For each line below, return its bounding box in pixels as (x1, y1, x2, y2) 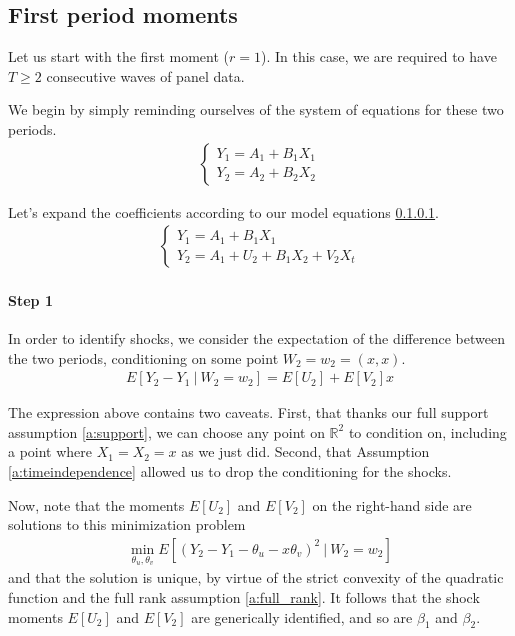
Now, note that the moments (8, 494, 185, 515)
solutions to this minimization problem (8, 514, 246, 535)
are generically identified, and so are (191, 606, 413, 627)
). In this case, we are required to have (260, 46, 497, 67)
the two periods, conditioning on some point (8, 347, 279, 368)
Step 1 (8, 289, 53, 310)
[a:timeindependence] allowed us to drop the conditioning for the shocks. (8, 461, 452, 482)
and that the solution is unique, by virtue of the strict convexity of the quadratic (8, 567, 504, 588)
